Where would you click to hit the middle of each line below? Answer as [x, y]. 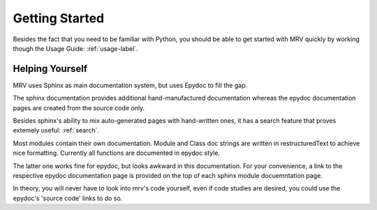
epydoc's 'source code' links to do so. [68, 198]
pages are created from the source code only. [79, 107]
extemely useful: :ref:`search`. [56, 130]
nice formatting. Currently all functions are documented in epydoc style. [116, 153]
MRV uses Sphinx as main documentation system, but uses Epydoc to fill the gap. [130, 85]
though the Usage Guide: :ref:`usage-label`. [76, 48]
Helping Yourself [50, 69]
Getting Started [59, 18]
